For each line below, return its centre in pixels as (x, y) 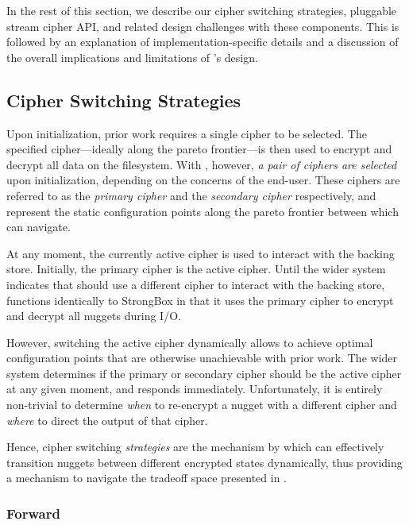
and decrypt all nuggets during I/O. (94, 316)
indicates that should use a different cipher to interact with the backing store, (196, 284)
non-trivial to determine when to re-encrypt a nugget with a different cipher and (202, 405)
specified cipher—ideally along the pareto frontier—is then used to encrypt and (199, 149)
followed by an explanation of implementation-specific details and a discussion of (203, 42)
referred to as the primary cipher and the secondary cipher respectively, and (191, 195)
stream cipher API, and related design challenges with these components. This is (203, 26)
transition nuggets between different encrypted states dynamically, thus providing (204, 462)
